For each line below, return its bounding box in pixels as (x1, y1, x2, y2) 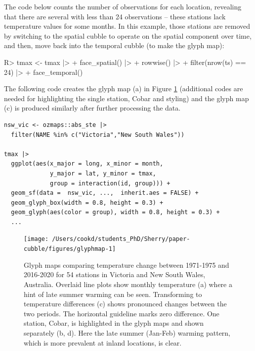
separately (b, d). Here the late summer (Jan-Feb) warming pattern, (24, 327, 231, 338)
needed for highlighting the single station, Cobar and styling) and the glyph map (4, 93, 249, 103)
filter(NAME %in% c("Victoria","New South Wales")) (11, 131, 185, 138)
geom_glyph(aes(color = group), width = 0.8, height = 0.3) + (11, 209, 220, 216)
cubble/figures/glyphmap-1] (24, 245, 116, 253)
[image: (24, 235, 49, 243)
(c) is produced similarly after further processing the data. (4, 103, 181, 113)
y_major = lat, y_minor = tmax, (50, 170, 156, 177)
